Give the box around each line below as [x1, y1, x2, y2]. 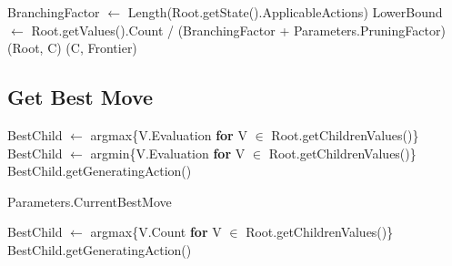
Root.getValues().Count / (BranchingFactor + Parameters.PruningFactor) [31, 20, 446, 39]
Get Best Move [7, 83, 154, 111]
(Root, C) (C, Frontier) [7, 38, 137, 57]
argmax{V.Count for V [90, 222, 222, 241]
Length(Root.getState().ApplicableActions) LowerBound [127, 3, 443, 21]
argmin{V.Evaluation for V [90, 143, 246, 162]
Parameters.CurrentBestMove [7, 191, 172, 210]
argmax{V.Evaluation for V [90, 125, 247, 144]
